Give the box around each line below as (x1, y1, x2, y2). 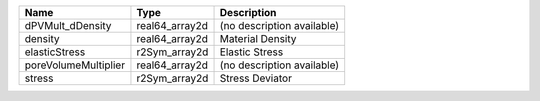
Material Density (219, 32, 297, 45)
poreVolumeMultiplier (24, 58, 125, 72)
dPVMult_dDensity (24, 19, 112, 32)
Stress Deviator (219, 71, 292, 85)
